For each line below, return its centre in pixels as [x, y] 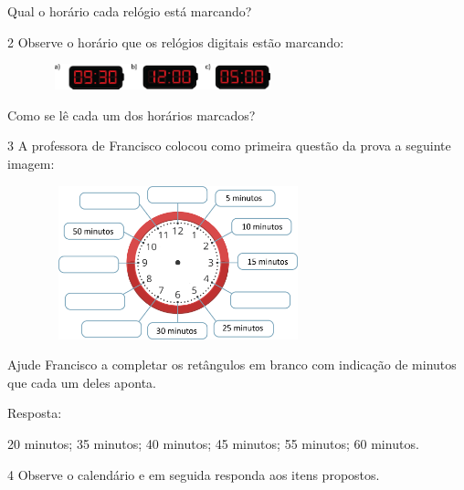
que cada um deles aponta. [82, 382]
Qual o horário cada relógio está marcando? [130, 11]
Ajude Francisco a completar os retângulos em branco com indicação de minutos [232, 365]
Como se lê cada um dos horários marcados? [132, 115]
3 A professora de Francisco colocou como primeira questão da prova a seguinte [229, 146]
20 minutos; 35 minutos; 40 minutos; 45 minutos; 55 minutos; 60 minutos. [213, 443]
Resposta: [35, 413]
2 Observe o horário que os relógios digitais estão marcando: [176, 42]
